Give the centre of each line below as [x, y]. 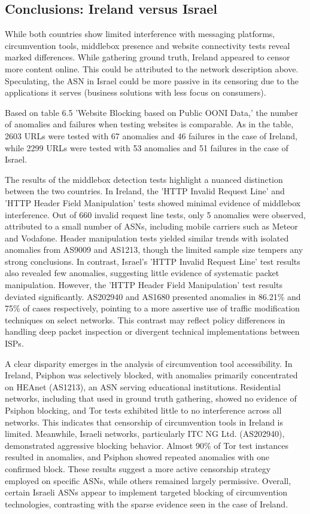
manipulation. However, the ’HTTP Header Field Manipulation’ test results [144, 285]
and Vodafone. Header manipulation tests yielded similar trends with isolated [147, 238]
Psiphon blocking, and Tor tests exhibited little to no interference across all [143, 410]
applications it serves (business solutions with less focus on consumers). [136, 92]
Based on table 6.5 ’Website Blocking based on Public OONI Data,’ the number [151, 112]
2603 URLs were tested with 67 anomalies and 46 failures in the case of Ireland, [151, 135]
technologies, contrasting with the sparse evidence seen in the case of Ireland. [147, 504]
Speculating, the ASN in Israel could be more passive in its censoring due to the [152, 80]
